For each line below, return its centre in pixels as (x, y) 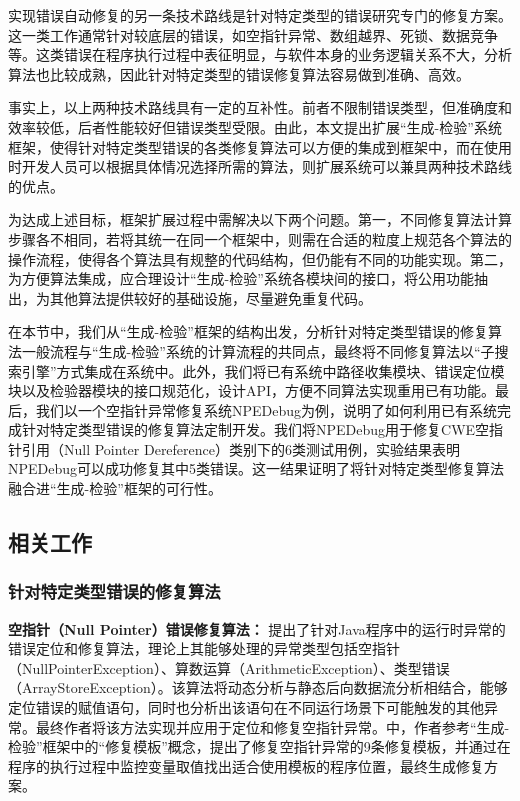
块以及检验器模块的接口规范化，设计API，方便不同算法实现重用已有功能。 (252, 390)
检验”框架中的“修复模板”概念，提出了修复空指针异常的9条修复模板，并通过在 (259, 746)
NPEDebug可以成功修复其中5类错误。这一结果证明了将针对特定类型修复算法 (256, 468)
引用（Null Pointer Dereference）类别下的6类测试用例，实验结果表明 (241, 448)
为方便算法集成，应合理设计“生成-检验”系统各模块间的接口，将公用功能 (241, 278)
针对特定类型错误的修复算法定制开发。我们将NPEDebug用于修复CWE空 (255, 429)
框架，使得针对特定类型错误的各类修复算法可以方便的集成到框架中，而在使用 (260, 146)
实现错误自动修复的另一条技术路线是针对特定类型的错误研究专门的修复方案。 (260, 15)
